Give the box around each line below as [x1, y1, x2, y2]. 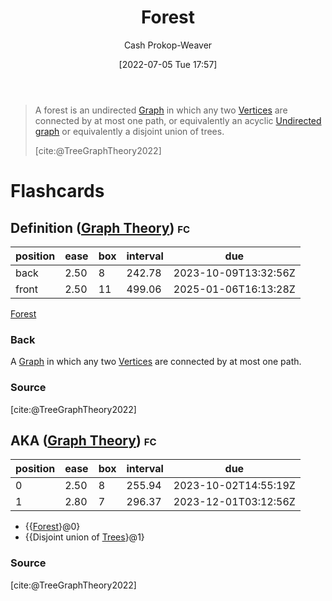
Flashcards [10, 180, 105, 203]
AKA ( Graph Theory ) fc [10, 432, 157, 449]
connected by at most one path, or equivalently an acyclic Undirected [34, 114, 322, 126]
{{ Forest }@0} [24, 521, 81, 533]
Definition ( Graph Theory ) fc [10, 219, 191, 236]
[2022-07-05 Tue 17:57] [118, 58, 218, 70]
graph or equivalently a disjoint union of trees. [34, 125, 225, 137]
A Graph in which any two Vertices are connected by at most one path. [10, 356, 302, 368]
